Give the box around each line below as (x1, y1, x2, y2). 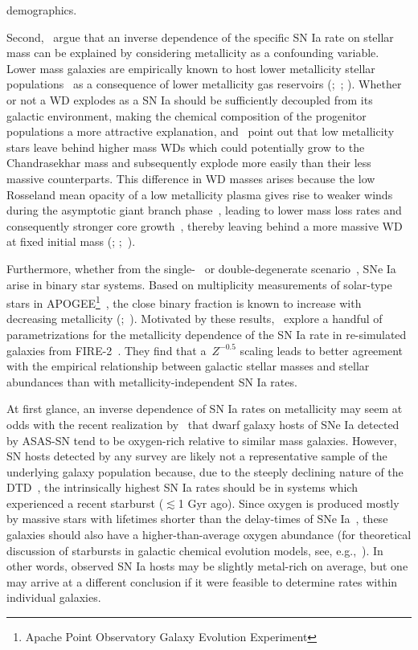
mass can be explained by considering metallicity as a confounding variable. (6, 44, 379, 61)
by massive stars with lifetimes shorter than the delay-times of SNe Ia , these (6, 510, 388, 527)
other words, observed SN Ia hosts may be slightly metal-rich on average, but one (6, 558, 408, 574)
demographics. (6, 2, 77, 18)
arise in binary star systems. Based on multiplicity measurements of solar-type (6, 276, 392, 292)
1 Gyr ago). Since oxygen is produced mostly (178, 494, 400, 511)
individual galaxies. (6, 589, 101, 606)
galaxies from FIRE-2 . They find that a (6, 341, 207, 358)
